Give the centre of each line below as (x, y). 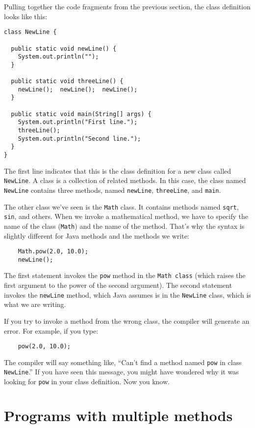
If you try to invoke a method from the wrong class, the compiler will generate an (127, 321)
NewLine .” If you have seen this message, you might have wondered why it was (121, 372)
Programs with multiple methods (118, 415)
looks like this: (26, 16)
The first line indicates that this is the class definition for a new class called (118, 170)
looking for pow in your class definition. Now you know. (87, 382)
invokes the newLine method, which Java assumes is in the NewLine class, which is (127, 294)
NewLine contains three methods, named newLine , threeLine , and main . (113, 190)
